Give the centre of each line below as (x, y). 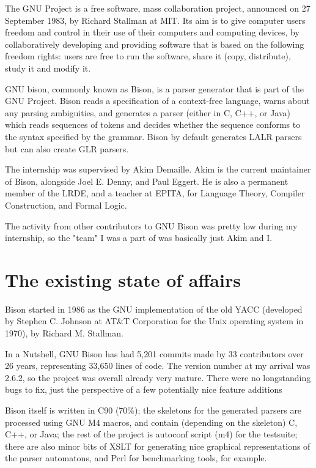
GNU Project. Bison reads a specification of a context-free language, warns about (157, 101)
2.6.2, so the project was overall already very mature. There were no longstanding (158, 377)
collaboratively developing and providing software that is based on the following (155, 44)
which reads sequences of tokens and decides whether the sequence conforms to (153, 124)
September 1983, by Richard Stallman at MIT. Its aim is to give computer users (155, 20)
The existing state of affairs (123, 279)
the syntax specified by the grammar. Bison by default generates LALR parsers (153, 136)
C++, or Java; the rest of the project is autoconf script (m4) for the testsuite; (151, 434)
